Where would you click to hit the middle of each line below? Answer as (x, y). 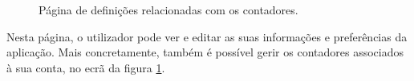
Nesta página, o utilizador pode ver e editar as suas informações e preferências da (207, 36)
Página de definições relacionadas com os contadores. (168, 10)
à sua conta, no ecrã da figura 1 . (86, 67)
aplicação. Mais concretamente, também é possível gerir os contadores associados (205, 52)
